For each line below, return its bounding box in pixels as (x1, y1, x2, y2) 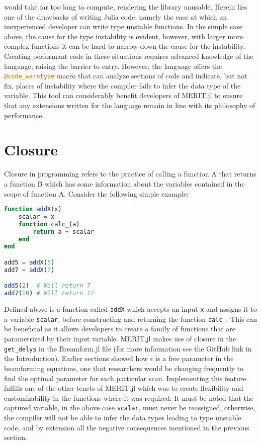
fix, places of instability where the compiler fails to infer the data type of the (4, 80, 241, 91)
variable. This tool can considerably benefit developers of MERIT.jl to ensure (4, 90, 243, 101)
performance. (4, 110, 44, 120)
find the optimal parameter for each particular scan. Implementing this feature (4, 373, 246, 383)
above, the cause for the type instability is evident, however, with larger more (4, 31, 243, 41)
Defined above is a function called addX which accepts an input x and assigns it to (4, 304, 257, 314)
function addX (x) (4, 206, 62, 213)
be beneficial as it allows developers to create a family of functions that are (4, 323, 236, 334)
